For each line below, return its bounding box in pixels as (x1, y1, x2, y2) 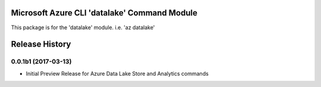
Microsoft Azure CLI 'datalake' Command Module (11, 8, 197, 18)
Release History (11, 39, 71, 49)
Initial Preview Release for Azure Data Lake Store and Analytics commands (26, 70, 209, 77)
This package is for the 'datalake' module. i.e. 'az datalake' (11, 24, 155, 31)
